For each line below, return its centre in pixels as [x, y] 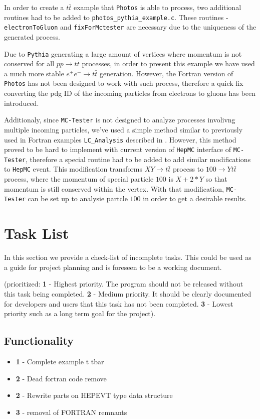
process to [188, 169]
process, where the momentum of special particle [79, 179]
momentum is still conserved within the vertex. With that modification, [114, 188]
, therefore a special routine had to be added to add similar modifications [138, 159]
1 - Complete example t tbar [60, 361]
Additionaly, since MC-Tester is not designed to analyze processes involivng [120, 120]
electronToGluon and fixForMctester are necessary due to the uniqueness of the [130, 27]
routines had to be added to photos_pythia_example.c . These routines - [116, 17]
